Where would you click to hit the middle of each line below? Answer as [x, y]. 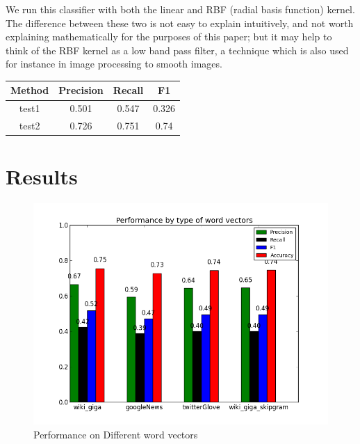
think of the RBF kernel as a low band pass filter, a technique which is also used [177, 50]
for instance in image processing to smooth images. [114, 64]
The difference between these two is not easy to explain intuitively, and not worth [180, 23]
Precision [81, 90]
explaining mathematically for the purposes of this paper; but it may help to [169, 37]
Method [30, 90]
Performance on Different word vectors [116, 434]
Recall [128, 90]
